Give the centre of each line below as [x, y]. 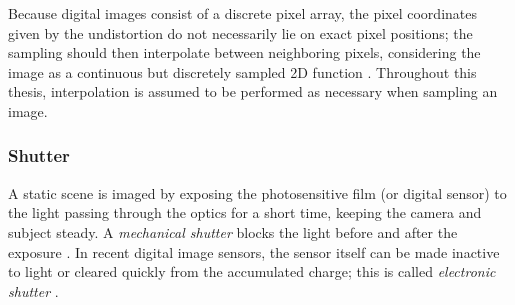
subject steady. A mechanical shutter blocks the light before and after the [233, 231]
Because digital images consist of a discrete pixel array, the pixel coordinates [242, 13]
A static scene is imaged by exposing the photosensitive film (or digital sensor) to [257, 192]
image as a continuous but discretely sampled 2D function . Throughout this [242, 71]
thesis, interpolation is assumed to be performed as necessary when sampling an [253, 91]
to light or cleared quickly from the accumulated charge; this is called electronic [252, 271]
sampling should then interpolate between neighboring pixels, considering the [244, 52]
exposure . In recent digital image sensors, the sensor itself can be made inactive [254, 251]
